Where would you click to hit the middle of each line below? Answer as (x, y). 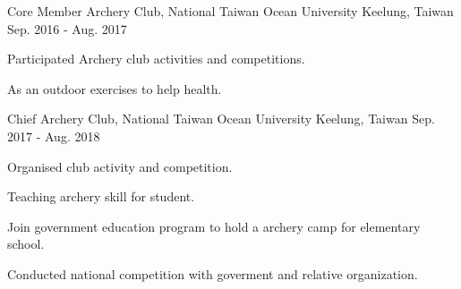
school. (26, 244)
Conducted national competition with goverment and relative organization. (213, 273)
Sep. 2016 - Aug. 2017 (67, 28)
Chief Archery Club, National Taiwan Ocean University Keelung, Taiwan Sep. (221, 119)
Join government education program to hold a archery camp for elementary (214, 226)
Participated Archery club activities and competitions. (156, 59)
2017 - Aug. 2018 (54, 136)
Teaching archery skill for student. (101, 196)
